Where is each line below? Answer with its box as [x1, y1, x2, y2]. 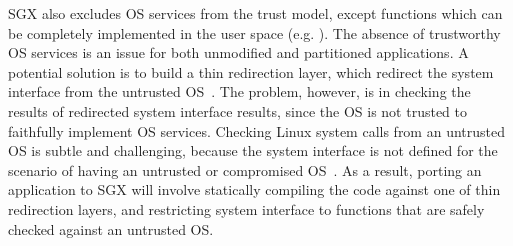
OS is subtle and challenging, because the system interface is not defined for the [8, 140, 498, 161]
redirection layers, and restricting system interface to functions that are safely [8, 198, 485, 219]
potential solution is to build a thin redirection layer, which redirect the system [8, 61, 494, 82]
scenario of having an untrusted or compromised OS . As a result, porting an [8, 159, 482, 180]
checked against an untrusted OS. [8, 218, 214, 239]
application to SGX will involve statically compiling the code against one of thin [8, 179, 501, 200]
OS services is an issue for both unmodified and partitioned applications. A [8, 42, 469, 63]
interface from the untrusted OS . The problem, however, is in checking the [8, 81, 471, 102]
